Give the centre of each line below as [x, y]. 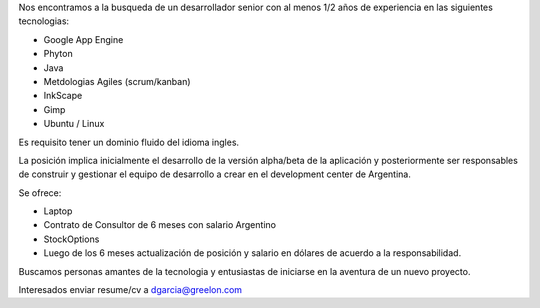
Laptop [58, 211]
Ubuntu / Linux [74, 124]
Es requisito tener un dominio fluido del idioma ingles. [129, 142]
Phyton [58, 54]
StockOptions [71, 239]
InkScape [63, 96]
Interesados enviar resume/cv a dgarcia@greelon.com [130, 290]
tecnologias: [44, 21]
